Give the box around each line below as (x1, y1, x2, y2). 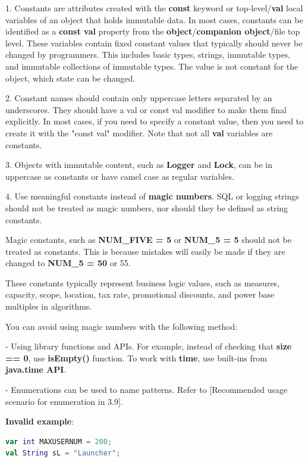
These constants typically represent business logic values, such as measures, (5, 276, 280, 289)
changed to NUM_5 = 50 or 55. (5, 257, 131, 269)
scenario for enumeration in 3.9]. (5, 395, 123, 407)
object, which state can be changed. (5, 71, 136, 84)
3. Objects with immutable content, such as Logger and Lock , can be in (5, 158, 272, 171)
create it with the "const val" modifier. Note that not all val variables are (5, 126, 273, 139)
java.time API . (5, 363, 67, 376)
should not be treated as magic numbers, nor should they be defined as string (5, 201, 288, 214)
